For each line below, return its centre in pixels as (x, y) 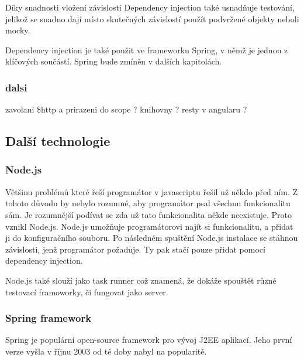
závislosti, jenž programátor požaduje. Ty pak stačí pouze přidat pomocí (135, 249)
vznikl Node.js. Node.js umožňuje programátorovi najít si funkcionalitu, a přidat (149, 226)
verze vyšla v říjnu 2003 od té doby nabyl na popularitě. (106, 351)
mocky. (18, 30)
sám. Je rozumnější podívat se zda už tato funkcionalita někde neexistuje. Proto (148, 214)
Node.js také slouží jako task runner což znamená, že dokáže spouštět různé (141, 280)
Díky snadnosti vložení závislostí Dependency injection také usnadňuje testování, (150, 7)
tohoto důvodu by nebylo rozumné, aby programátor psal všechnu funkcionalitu (148, 203)
